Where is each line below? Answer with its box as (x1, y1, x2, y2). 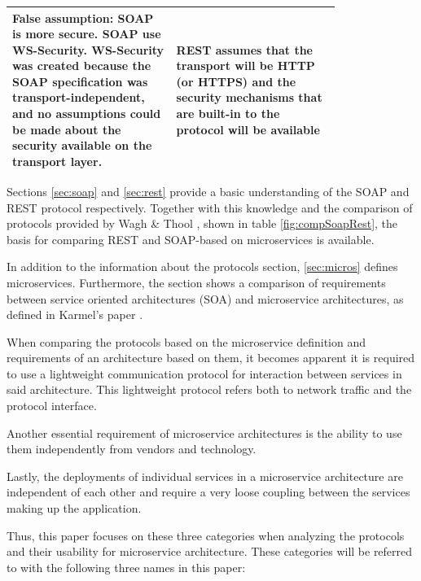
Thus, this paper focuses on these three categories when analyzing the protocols (7, 526, 405, 544)
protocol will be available (176, 120, 320, 138)
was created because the (12, 57, 151, 74)
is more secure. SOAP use (12, 25, 161, 42)
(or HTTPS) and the (176, 72, 296, 90)
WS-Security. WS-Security (12, 41, 164, 58)
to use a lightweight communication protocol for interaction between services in (7, 365, 402, 382)
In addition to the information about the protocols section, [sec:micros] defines (7, 258, 398, 275)
